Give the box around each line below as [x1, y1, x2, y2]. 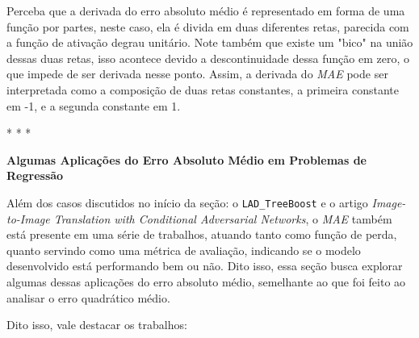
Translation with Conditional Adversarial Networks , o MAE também [53, 210, 392, 227]
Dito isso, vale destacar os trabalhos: [6, 316, 187, 333]
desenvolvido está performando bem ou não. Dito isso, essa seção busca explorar [6, 257, 403, 274]
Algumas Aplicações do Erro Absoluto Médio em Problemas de [6, 151, 367, 168]
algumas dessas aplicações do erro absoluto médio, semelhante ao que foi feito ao [6, 273, 406, 290]
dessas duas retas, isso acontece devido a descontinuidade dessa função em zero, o [6, 49, 409, 66]
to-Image [6, 210, 50, 227]
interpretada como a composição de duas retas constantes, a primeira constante [6, 81, 399, 98]
